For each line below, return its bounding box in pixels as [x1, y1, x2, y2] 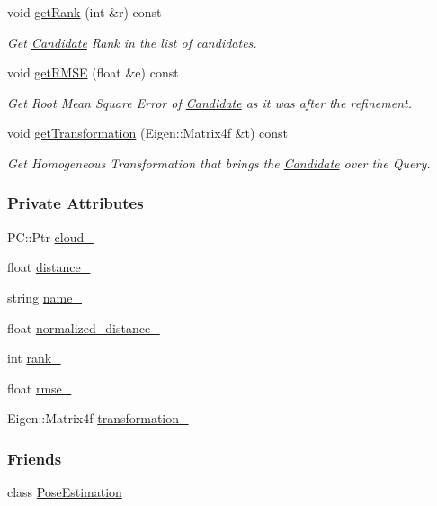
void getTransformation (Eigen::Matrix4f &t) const [7, 123, 289, 142]
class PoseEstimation [7, 483, 122, 501]
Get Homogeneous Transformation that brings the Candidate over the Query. [7, 153, 431, 172]
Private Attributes [7, 192, 144, 214]
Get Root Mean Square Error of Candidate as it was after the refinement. [7, 93, 412, 112]
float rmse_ [7, 378, 72, 397]
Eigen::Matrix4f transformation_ [7, 409, 189, 428]
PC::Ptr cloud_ [7, 227, 94, 246]
